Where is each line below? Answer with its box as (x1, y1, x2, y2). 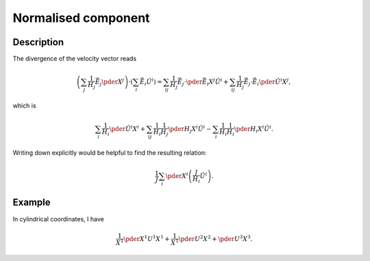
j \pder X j (99, 77, 125, 87)
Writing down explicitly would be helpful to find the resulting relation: (12, 148, 207, 157)
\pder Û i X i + (109, 124, 146, 133)
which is (12, 101, 37, 110)
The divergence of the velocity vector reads (12, 55, 137, 63)
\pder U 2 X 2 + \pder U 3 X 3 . (178, 234, 253, 243)
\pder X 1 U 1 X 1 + (123, 234, 171, 243)
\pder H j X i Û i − (168, 124, 212, 134)
